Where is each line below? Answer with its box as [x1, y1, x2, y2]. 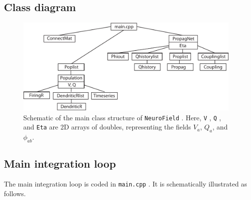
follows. [4, 188, 26, 198]
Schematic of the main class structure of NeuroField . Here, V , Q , [23, 112, 221, 122]
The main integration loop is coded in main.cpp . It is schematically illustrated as [4, 179, 247, 189]
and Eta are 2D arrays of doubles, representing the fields [23, 122, 191, 132]
